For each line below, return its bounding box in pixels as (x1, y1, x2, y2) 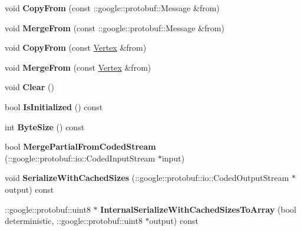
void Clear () (5, 81, 54, 93)
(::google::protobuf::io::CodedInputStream (5, 151, 156, 164)
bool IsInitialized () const (5, 100, 103, 113)
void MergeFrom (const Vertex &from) (5, 61, 151, 73)
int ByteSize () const (5, 120, 85, 133)
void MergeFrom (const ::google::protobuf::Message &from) (5, 21, 224, 34)
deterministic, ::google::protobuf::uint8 (5, 214, 143, 227)
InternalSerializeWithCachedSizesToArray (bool (100, 203, 296, 215)
